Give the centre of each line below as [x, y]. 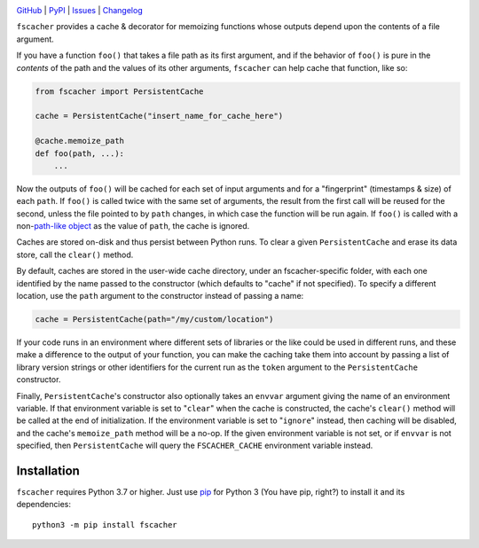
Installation [48, 470]
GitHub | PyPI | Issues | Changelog [79, 10]
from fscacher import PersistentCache [119, 91]
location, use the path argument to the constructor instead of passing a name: [160, 296]
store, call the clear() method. [75, 254]
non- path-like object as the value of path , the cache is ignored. [133, 226]
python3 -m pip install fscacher [105, 525]
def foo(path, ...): [79, 153]
